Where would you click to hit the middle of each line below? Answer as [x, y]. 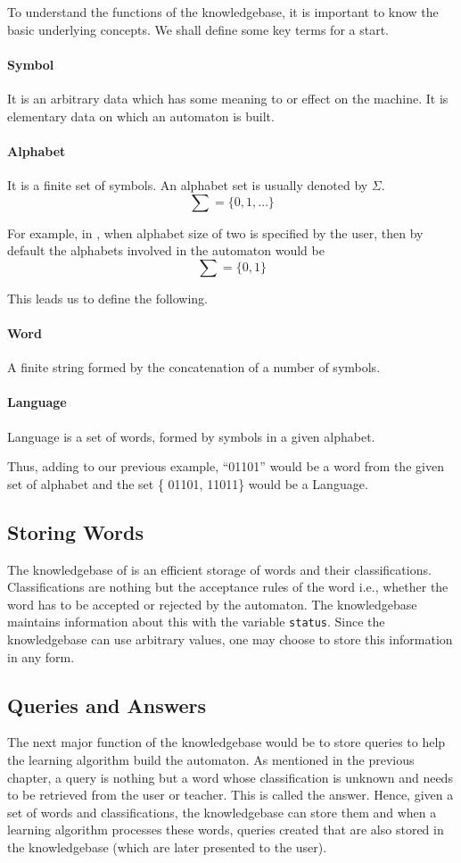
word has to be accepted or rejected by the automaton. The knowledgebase [212, 604]
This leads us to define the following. [108, 298]
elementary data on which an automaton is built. [141, 116]
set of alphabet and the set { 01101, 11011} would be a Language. [188, 483]
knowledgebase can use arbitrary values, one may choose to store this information [230, 639]
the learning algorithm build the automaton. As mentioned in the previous [211, 759]
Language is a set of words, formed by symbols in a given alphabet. [191, 436]
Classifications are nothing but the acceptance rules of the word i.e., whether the [228, 587]
